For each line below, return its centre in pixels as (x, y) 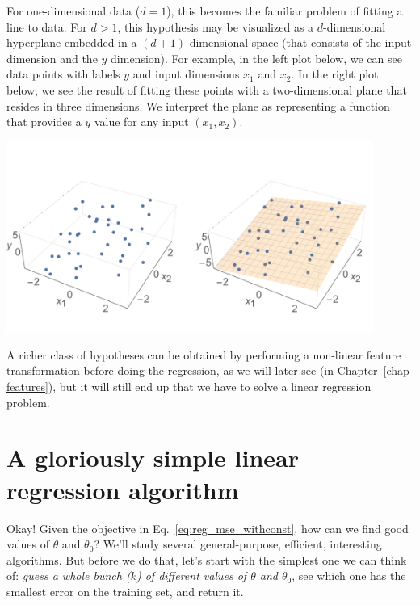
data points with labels (63, 74)
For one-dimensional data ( (73, 11)
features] (27, 387)
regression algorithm (123, 489)
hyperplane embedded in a (72, 42)
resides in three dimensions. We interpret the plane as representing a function (198, 105)
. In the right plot (335, 74)
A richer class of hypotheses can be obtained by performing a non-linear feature (204, 354)
